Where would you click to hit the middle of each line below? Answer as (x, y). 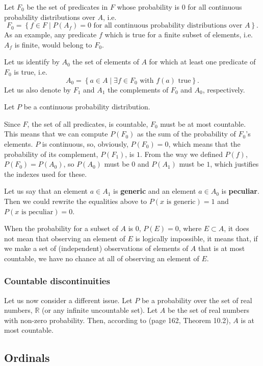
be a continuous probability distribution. (87, 107)
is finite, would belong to (53, 44)
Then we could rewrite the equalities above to (76, 201)
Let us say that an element (46, 191)
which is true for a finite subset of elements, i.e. (179, 35)
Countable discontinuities (57, 281)
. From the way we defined (181, 154)
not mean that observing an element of (65, 238)
